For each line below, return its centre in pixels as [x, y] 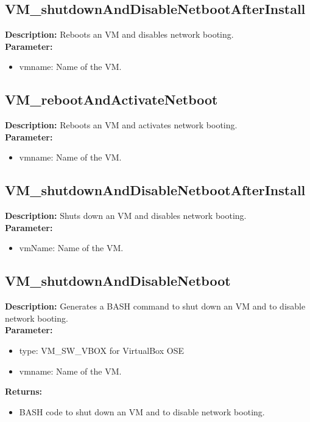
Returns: [24, 391]
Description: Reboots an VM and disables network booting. [119, 34]
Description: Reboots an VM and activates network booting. [121, 125]
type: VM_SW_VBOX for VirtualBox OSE [101, 350]
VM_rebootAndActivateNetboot [111, 99]
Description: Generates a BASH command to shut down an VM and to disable [155, 306]
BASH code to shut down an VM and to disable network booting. [142, 411]
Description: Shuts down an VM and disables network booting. [126, 216]
